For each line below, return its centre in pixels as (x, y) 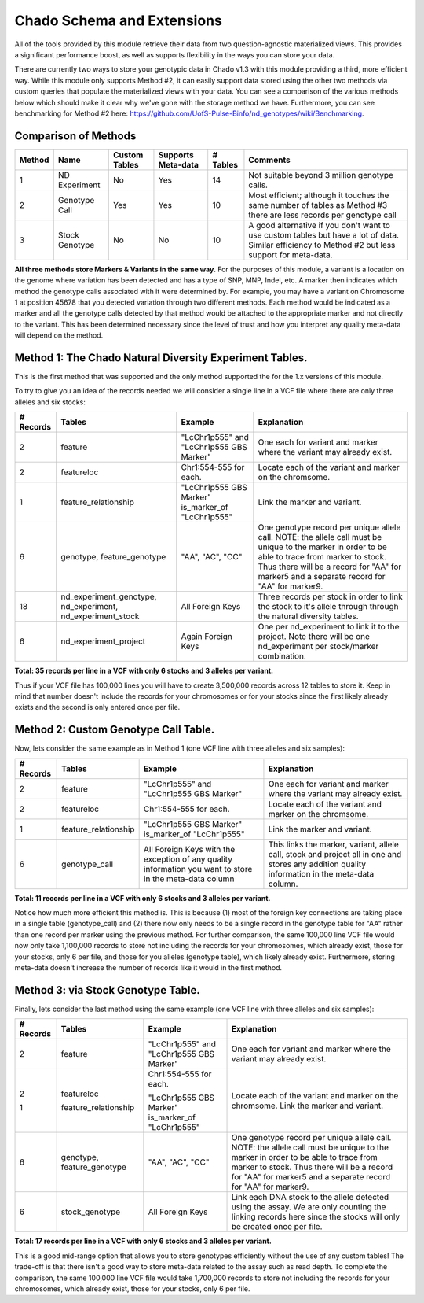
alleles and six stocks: (50, 402)
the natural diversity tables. (308, 616)
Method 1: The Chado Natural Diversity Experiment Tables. (161, 358)
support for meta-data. (291, 254)
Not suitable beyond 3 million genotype (321, 175)
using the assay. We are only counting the (309, 1207)
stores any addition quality (317, 864)
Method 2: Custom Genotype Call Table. (115, 730)
